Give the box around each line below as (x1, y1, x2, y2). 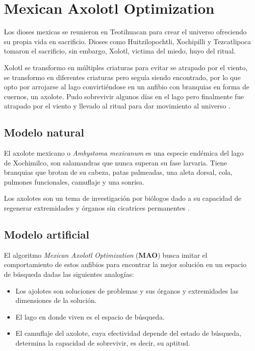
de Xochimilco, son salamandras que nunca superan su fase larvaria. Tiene (4, 157, 227, 167)
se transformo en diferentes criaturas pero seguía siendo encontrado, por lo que (4, 72, 241, 82)
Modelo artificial (4, 227, 90, 242)
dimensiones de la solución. (15, 295, 97, 305)
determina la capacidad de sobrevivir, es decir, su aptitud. (15, 338, 190, 348)
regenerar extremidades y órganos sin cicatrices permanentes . (4, 203, 190, 213)
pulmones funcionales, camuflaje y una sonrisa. (4, 176, 145, 187)
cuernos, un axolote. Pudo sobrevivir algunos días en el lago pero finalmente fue (4, 91, 244, 101)
